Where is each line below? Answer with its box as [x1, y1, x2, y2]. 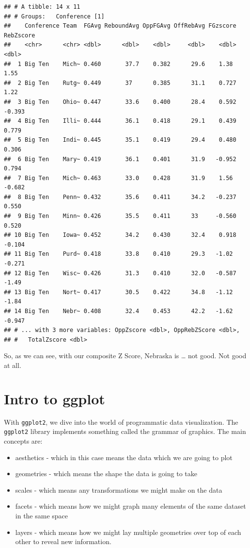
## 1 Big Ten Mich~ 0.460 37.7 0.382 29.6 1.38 [4, 60, 233, 67]
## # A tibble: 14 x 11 [4, 3, 80, 10]
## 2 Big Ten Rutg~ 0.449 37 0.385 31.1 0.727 [4, 79, 236, 86]
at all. [4, 360, 21, 370]
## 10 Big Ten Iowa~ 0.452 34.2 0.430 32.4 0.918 [4, 232, 236, 239]
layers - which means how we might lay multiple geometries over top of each [15, 527, 241, 537]
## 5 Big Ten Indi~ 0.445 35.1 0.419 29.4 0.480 [4, 136, 236, 144]
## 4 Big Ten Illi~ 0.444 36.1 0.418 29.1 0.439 [4, 117, 236, 125]
